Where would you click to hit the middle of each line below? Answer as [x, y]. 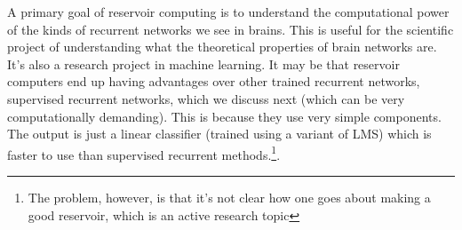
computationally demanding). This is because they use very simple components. [224, 116]
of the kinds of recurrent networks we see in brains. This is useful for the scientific [231, 29]
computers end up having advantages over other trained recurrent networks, [214, 81]
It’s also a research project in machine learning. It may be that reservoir [203, 63]
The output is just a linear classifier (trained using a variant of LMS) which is [219, 134]
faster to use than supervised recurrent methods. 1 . [144, 153]
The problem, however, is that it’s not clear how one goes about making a [229, 197]
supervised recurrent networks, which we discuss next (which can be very [206, 98]
